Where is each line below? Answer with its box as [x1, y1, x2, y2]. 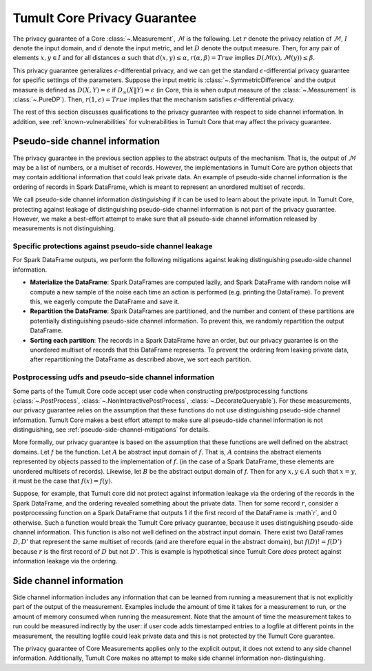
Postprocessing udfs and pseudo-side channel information [12, 372, 215, 382]
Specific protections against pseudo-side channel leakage [12, 241, 213, 251]
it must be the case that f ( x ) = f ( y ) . [12, 477, 113, 485]
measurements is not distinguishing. [12, 224, 116, 232]
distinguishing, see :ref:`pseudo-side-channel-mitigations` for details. [12, 425, 210, 434]
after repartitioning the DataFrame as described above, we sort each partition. [30, 355, 251, 363]
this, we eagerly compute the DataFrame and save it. [30, 297, 180, 306]
